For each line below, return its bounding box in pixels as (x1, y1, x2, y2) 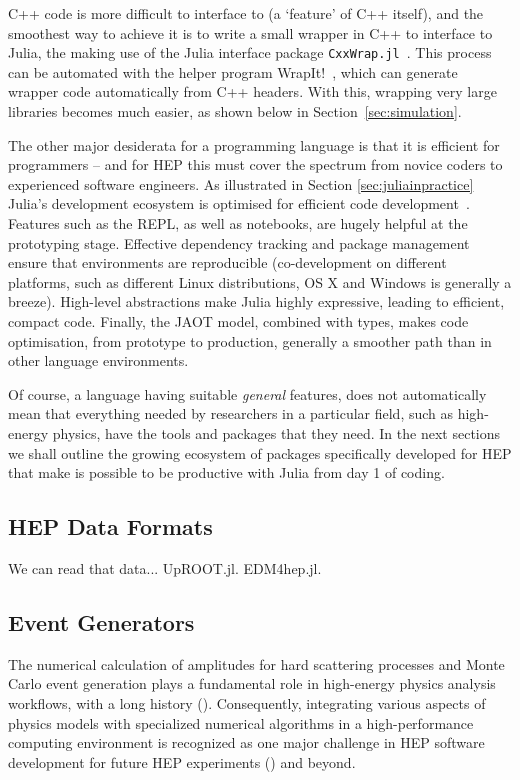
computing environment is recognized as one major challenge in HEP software (8, 732, 485, 753)
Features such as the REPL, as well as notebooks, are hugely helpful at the (8, 213, 468, 233)
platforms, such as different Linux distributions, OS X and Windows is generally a (8, 271, 512, 292)
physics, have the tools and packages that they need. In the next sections (52, 422, 501, 443)
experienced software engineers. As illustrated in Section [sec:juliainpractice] (8, 173, 474, 194)
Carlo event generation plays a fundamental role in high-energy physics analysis (8, 673, 496, 694)
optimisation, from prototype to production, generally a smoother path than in (8, 330, 492, 351)
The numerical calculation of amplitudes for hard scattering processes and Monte (8, 653, 505, 674)
